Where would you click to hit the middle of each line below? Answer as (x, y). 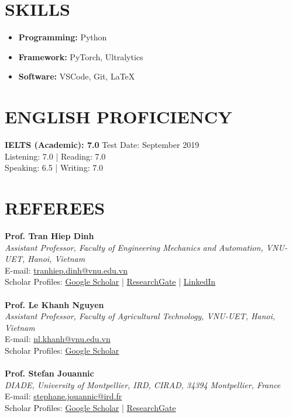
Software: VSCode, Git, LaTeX (77, 76)
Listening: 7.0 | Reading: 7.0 (55, 156)
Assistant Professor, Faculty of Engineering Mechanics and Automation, (134, 247)
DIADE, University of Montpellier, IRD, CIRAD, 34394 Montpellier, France (143, 384)
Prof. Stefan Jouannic (49, 373)
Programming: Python (63, 37)
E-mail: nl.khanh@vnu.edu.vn (58, 339)
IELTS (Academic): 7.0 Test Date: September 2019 (102, 145)
